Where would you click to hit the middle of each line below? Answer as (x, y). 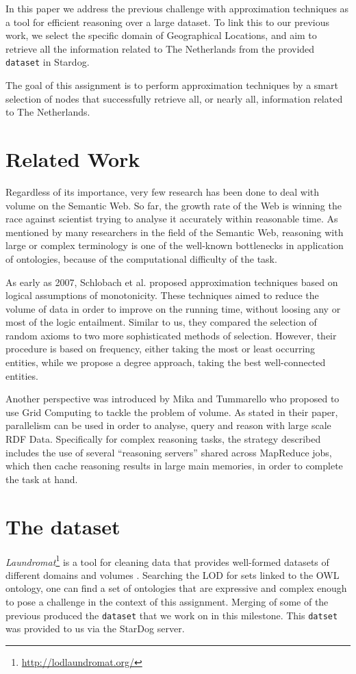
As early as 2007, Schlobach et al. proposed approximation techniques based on (172, 282)
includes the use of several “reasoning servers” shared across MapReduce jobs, (169, 452)
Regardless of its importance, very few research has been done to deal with (163, 191)
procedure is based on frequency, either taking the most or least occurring (161, 349)
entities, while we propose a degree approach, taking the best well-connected (166, 362)
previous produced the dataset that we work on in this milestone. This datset (172, 615)
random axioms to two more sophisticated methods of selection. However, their (171, 335)
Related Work (73, 159)
